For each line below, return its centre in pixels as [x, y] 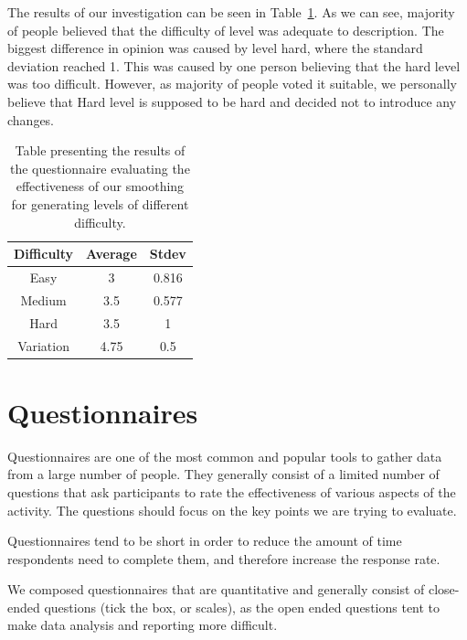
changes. [31, 119]
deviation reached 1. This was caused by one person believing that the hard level [234, 65]
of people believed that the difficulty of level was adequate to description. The [226, 30]
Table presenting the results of [100, 150]
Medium [43, 299]
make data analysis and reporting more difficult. [143, 625]
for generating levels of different [100, 203]
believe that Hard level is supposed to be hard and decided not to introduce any [232, 101]
